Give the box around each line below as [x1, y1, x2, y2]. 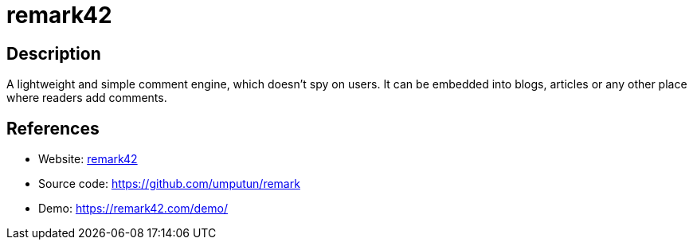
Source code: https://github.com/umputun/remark [38, 177, 300, 191]
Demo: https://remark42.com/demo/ [38, 201, 229, 216]
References [6, 118, 100, 139]
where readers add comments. [6, 91, 167, 105]
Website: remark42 [38, 152, 138, 166]
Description [6, 43, 101, 64]
